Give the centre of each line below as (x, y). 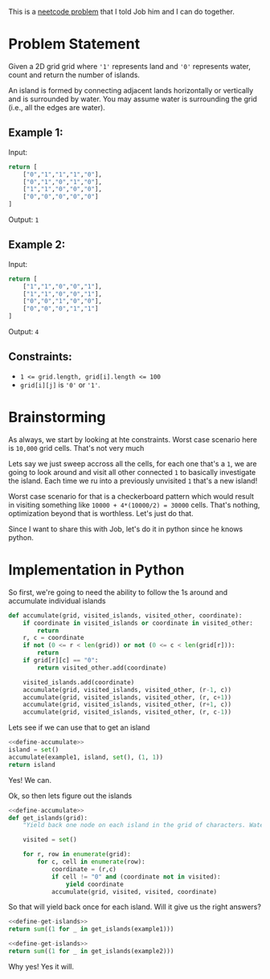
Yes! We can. (30, 780)
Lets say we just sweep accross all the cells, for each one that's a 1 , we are (133, 463)
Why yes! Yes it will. (41, 966)
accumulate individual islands (57, 600)
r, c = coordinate (53, 638)
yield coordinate (95, 884)
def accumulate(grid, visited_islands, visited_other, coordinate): (125, 615)
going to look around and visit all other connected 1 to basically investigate (132, 472)
